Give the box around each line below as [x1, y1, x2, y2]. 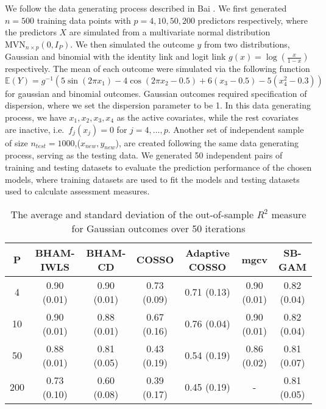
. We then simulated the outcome [70, 37, 194, 50]
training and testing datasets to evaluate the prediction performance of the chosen [5, 161, 312, 173]
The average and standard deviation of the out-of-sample [10, 207, 254, 221]
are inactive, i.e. [5, 123, 65, 135]
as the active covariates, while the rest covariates [116, 111, 299, 124]
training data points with [37, 13, 131, 26]
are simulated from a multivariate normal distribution [69, 26, 271, 38]
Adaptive [185, 245, 230, 260]
